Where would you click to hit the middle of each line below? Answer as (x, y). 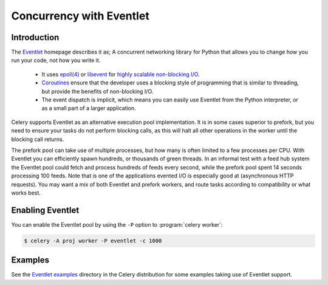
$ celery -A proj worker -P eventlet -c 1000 (93, 241)
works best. (26, 193)
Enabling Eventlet (45, 210)
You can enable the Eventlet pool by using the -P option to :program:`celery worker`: (117, 224)
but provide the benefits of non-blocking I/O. (97, 91)
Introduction (35, 37)
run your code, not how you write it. (56, 60)
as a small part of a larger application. (89, 108)
